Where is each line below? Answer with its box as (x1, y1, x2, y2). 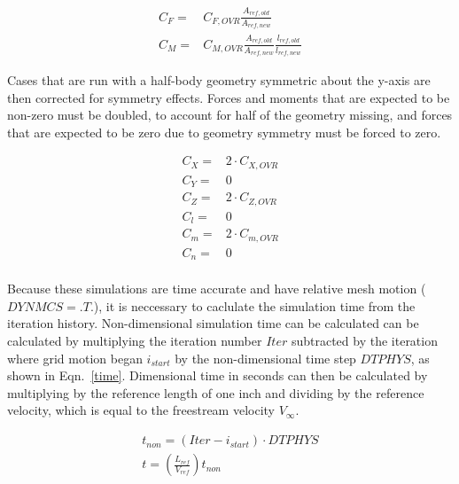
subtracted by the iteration (291, 332, 438, 350)
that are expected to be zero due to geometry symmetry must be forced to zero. (7, 122, 441, 141)
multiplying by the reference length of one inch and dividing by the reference (7, 383, 424, 402)
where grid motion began (7, 348, 143, 367)
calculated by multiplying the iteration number (7, 332, 262, 350)
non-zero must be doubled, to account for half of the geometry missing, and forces (7, 105, 453, 124)
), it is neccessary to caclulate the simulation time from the (93, 296, 416, 315)
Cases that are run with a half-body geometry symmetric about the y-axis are (7, 70, 431, 89)
